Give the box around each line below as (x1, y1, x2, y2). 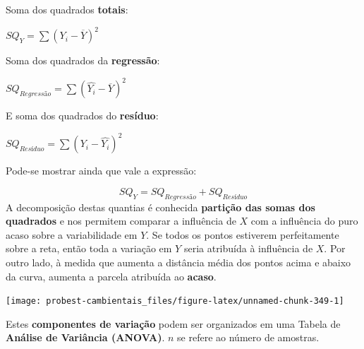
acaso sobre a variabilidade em (6, 227, 138, 242)
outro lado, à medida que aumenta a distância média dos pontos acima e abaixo (6, 255, 351, 270)
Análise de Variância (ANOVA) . (6, 330, 165, 345)
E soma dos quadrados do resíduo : (6, 108, 159, 123)
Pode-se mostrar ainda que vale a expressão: (6, 163, 197, 178)
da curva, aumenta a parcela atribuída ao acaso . (6, 268, 217, 283)
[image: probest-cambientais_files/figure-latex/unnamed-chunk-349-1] (6, 296, 344, 307)
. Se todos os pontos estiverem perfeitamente (146, 227, 339, 242)
